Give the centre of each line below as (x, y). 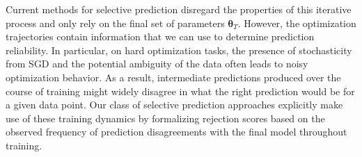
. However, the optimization (297, 23)
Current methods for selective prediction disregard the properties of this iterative (179, 9)
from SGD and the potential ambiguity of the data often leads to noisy (157, 64)
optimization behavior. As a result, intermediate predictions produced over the (173, 77)
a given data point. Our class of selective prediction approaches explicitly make (174, 105)
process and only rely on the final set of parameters (115, 23)
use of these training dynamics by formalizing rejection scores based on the (165, 118)
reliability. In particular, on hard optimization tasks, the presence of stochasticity (179, 50)
